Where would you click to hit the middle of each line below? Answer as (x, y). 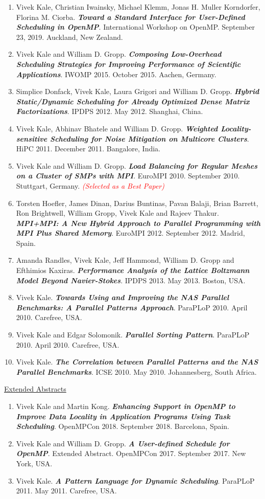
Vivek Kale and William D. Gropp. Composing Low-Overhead (119, 54)
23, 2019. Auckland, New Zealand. (69, 37)
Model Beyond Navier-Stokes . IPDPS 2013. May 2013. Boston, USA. (131, 280)
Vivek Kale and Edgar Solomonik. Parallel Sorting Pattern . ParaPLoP (133, 335)
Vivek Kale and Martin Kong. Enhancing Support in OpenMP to (126, 406)
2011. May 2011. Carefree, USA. (66, 491)
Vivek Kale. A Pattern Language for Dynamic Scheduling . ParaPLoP (135, 480)
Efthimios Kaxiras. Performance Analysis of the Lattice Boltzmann (133, 270)
